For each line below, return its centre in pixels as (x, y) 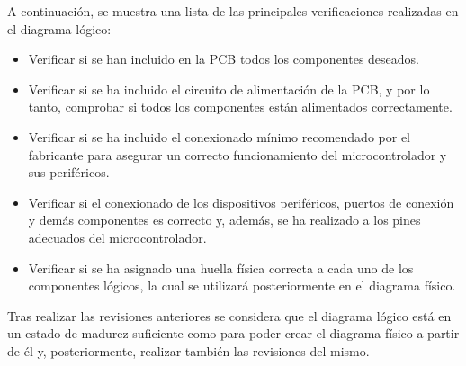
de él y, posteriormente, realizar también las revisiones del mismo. (188, 350)
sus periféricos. (69, 172)
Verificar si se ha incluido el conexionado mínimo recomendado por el (219, 136)
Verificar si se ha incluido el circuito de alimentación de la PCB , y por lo (229, 89)
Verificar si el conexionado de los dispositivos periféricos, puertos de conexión (241, 202)
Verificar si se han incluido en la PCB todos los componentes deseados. (224, 59)
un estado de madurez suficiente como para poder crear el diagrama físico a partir (233, 333)
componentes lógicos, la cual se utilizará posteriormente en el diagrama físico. (242, 286)
